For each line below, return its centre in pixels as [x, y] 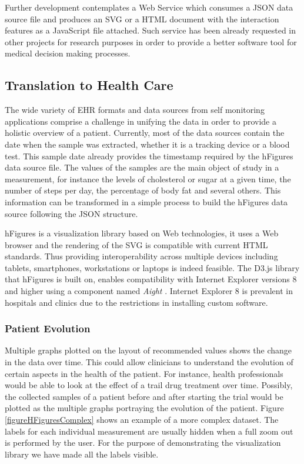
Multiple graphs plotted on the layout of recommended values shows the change [148, 350]
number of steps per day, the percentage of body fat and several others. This [143, 190]
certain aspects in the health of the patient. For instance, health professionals [144, 373]
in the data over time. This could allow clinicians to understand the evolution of [149, 362]
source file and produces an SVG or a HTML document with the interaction [142, 19]
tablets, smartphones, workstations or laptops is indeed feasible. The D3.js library [152, 267]
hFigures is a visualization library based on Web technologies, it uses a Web [142, 233]
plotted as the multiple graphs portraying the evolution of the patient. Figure [144, 408]
